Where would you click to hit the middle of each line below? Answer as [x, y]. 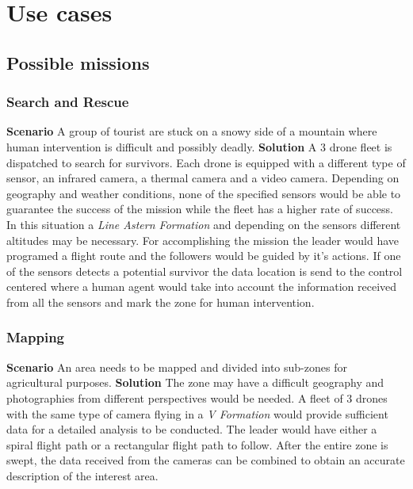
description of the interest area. [82, 475]
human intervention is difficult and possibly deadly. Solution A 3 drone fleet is [199, 146]
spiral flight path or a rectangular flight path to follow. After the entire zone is [197, 444]
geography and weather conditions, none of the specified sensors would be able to [204, 193]
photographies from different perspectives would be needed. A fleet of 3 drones [197, 397]
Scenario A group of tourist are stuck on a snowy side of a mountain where [192, 131]
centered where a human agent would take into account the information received [202, 287]
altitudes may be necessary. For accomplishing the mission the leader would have [203, 240]
